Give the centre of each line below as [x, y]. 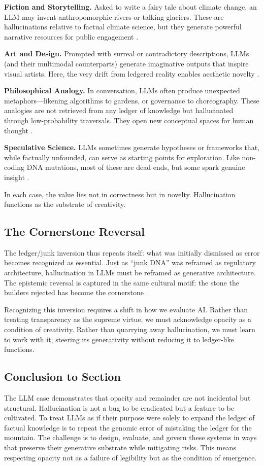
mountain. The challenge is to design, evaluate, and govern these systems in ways [130, 437]
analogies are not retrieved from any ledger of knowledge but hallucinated [119, 110]
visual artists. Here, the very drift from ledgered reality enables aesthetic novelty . [132, 73]
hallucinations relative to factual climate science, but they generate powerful [123, 27]
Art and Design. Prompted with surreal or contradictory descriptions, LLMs [127, 53]
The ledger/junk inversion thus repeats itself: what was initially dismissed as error [132, 252]
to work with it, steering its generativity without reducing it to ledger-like [119, 339]
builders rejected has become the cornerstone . [76, 292]
